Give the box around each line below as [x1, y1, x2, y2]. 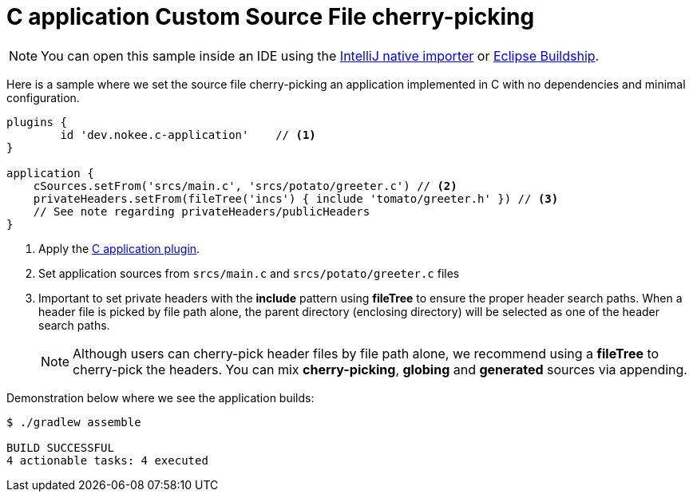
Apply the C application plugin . [38, 241, 200, 255]
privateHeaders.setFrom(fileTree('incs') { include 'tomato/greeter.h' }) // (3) [33, 192, 559, 205]
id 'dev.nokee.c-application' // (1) [60, 128, 316, 141]
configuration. [6, 90, 80, 105]
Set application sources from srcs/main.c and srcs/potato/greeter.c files [38, 266, 460, 280]
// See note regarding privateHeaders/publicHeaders [33, 204, 370, 218]
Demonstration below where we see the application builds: [6, 390, 315, 405]
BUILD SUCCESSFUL [6, 441, 114, 454]
